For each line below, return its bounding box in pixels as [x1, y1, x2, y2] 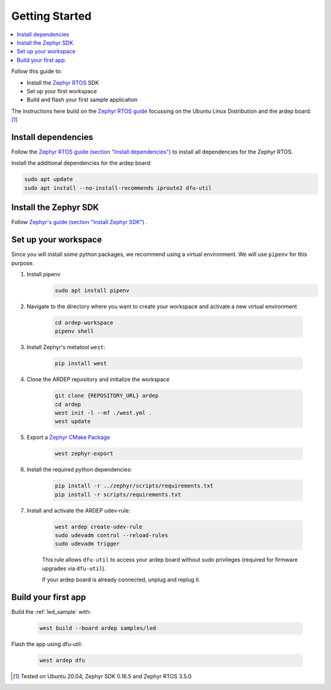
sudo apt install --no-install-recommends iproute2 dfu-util [24, 184, 212, 192]
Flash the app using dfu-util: [11, 640, 83, 648]
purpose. [11, 259, 34, 266]
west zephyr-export [55, 450, 113, 457]
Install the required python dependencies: [26, 466, 132, 473]
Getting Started [11, 9, 92, 23]
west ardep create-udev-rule [55, 523, 143, 530]
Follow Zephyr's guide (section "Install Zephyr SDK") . [11, 219, 148, 226]
